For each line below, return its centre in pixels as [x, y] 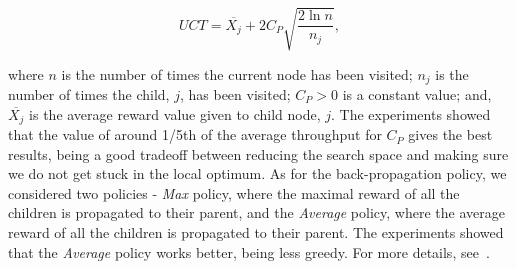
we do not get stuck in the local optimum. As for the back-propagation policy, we [257, 173]
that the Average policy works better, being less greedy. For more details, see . [249, 251]
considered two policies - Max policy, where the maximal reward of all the [234, 192]
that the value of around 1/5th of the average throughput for [195, 134]
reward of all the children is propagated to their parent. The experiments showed [256, 232]
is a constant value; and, [417, 94]
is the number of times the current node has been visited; [237, 73]
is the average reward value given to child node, [175, 113]
